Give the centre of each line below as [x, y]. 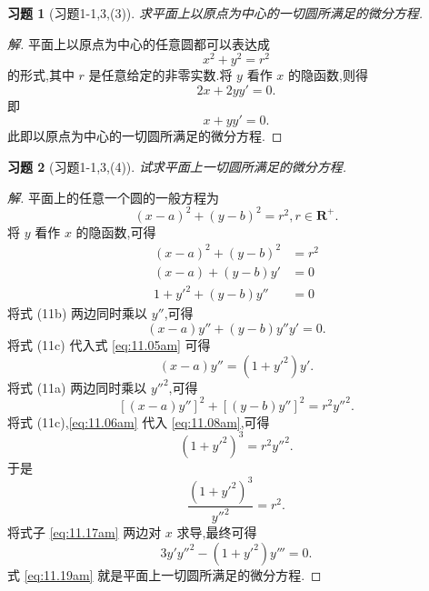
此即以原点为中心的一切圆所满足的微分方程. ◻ [145, 136]
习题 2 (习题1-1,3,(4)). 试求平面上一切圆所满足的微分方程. [177, 167]
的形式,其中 [41, 75]
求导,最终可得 [217, 532]
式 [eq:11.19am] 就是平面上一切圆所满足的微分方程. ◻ [165, 574]
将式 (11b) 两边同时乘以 [77, 313]
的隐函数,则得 [328, 75]
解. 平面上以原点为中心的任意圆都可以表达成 [139, 43]
